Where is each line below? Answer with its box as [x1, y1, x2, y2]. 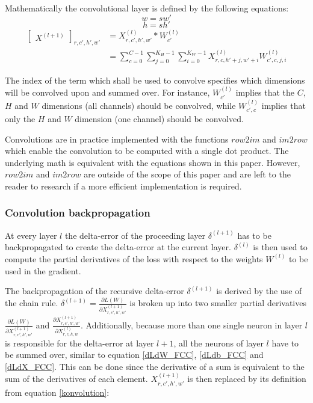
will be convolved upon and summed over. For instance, [5, 86, 210, 99]
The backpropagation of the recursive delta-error [5, 285, 184, 297]
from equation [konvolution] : [5, 386, 110, 398]
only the [5, 112, 36, 125]
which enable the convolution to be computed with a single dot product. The [5, 144, 289, 157]
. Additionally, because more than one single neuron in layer [80, 318, 303, 331]
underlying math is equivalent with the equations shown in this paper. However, [5, 156, 300, 168]
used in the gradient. [5, 264, 81, 277]
